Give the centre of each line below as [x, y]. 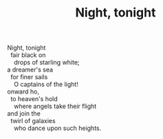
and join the [24, 114]
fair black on [28, 55]
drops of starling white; [47, 63]
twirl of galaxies [33, 121]
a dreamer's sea [30, 69]
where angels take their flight [55, 106]
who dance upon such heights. [57, 128]
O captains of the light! [46, 85]
